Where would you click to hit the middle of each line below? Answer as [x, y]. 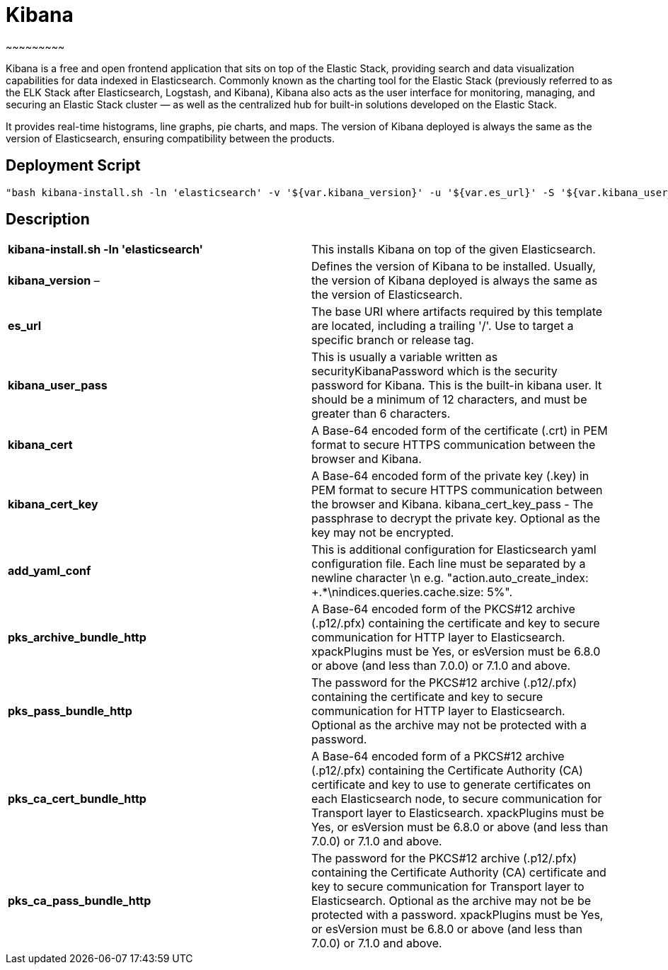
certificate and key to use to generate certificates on [451, 785]
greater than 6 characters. [381, 414]
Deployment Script [73, 166]
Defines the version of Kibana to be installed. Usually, [454, 267]
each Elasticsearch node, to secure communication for [457, 799]
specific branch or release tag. [393, 340]
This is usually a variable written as [405, 357]
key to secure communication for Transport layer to [448, 887]
